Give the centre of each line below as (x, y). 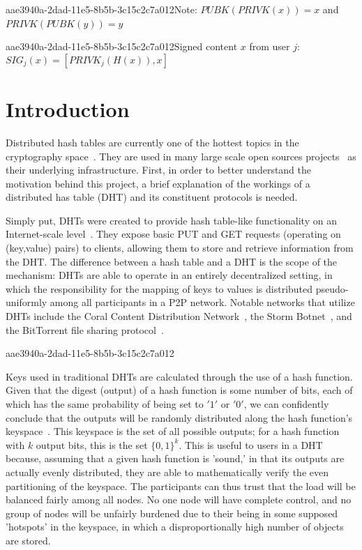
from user (270, 46)
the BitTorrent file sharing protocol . (85, 329)
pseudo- (332, 288)
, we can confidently (286, 404)
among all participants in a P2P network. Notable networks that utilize (202, 302)
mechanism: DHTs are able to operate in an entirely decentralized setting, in (169, 275)
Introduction (68, 108)
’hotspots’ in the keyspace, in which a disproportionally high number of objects (175, 527)
